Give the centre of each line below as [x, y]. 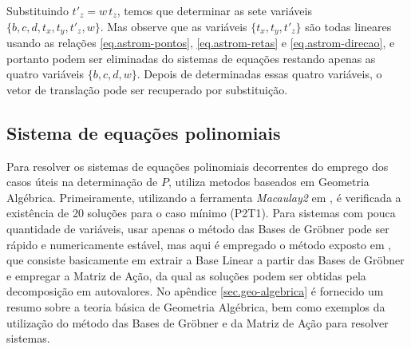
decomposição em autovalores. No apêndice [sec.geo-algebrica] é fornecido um [195, 291]
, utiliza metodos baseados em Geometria [269, 182]
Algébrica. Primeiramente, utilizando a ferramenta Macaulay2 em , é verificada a [204, 197]
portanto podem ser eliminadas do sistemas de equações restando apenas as [191, 58]
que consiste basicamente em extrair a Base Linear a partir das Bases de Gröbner [205, 260]
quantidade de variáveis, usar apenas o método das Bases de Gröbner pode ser [198, 228]
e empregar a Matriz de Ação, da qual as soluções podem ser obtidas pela [186, 275]
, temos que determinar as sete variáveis [214, 10]
